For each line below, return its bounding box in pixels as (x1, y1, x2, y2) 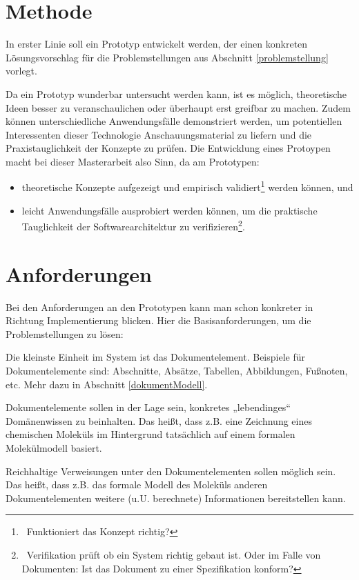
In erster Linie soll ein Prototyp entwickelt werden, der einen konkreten (6, 37, 308, 51)
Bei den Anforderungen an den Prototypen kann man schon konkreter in (6, 299, 313, 314)
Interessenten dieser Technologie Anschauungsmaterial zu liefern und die (6, 127, 312, 141)
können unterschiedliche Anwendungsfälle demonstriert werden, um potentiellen (6, 114, 342, 128)
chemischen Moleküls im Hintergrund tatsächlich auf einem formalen (6, 427, 295, 441)
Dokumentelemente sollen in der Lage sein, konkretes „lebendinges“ (6, 400, 291, 414)
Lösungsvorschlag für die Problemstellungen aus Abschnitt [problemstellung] (6, 50, 329, 64)
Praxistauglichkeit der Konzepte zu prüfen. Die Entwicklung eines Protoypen (6, 141, 331, 155)
